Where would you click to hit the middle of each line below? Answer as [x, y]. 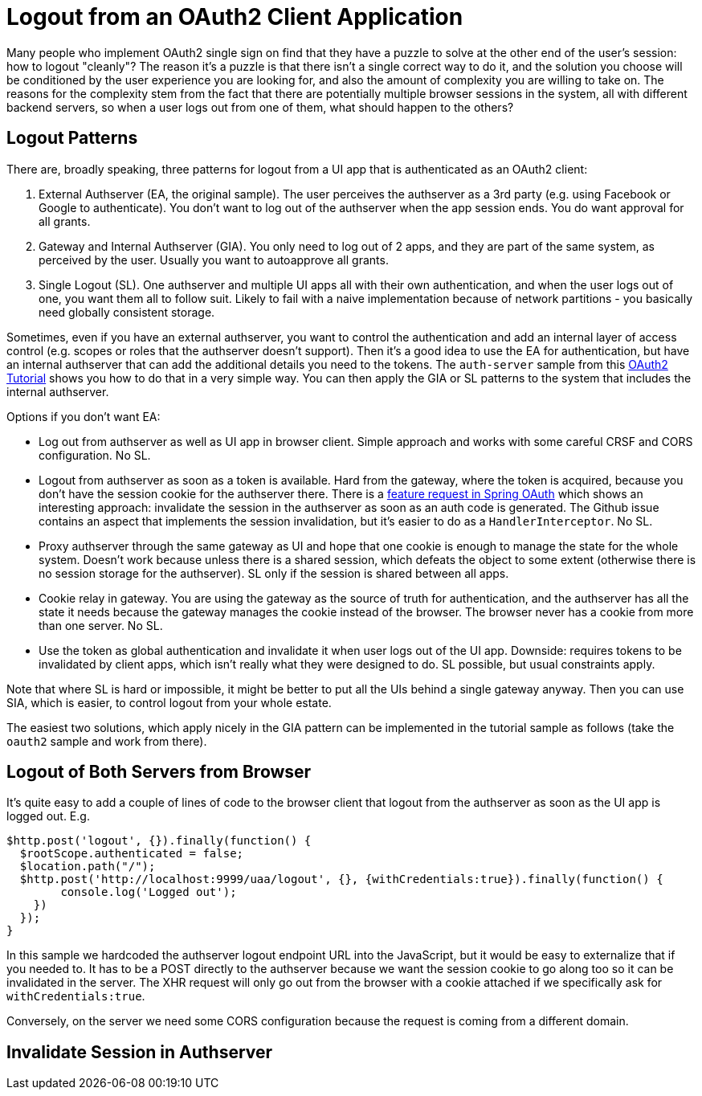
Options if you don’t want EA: [84, 416]
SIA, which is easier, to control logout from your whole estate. [169, 702]
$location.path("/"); [88, 867]
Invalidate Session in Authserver [140, 1052]
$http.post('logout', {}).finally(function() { [159, 841]
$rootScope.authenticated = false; [132, 854]
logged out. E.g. [48, 816]
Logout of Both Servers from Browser [159, 772]
